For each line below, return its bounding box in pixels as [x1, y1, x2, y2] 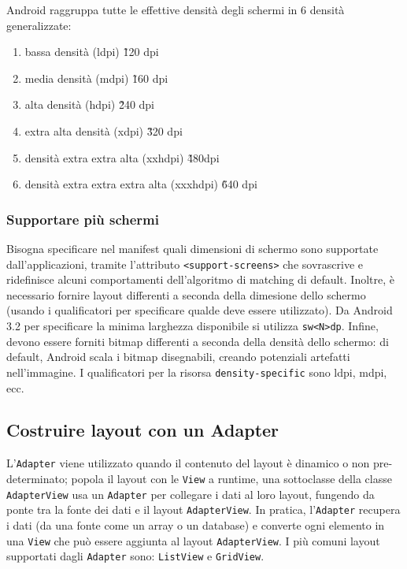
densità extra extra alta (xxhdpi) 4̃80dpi [24, 149, 220, 165]
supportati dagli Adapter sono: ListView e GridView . [6, 548, 265, 564]
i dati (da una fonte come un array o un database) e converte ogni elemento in [6, 516, 385, 533]
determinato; [6, 470, 68, 486]
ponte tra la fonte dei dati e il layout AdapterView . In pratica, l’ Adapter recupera [6, 501, 401, 518]
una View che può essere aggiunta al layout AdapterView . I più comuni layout [6, 532, 380, 549]
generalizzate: [6, 17, 72, 33]
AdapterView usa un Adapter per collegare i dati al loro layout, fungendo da [6, 485, 375, 502]
